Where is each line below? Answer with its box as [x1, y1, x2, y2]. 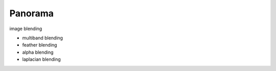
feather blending [22, 42, 57, 48]
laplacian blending [22, 56, 61, 62]
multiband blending [22, 35, 63, 41]
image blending [9, 26, 42, 32]
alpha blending [22, 49, 54, 55]
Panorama [9, 8, 54, 19]
